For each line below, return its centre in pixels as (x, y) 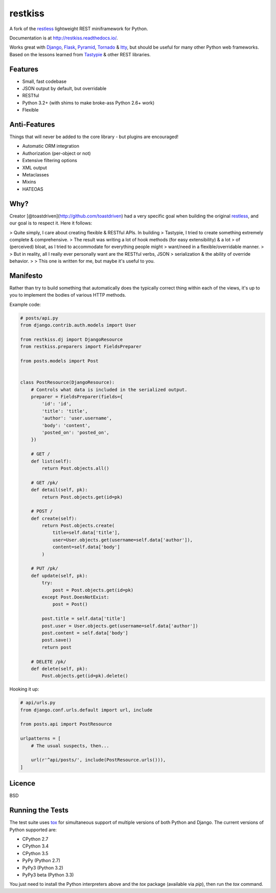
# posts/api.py (39, 318)
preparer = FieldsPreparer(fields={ (77, 397)
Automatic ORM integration (51, 146)
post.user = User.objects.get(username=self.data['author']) (120, 626)
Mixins (29, 182)
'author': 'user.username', (77, 418)
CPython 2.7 (35, 839)
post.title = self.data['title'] (84, 619)
